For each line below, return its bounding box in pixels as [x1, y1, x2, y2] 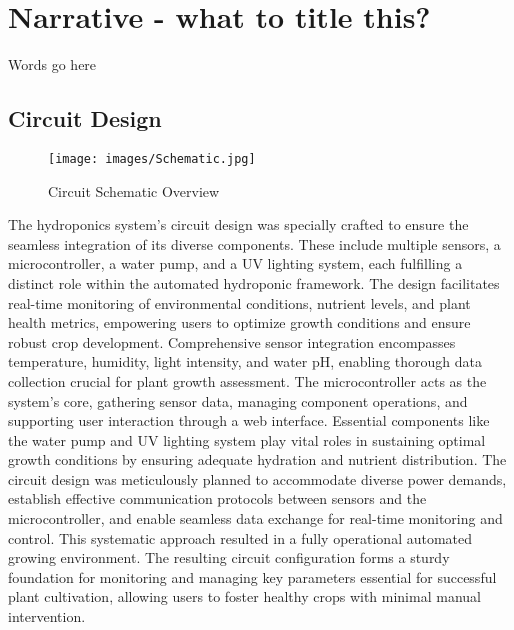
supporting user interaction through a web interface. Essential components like [8, 410, 490, 431]
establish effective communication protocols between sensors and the [8, 488, 427, 509]
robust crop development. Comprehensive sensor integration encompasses [8, 331, 456, 352]
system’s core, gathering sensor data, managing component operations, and [8, 390, 468, 411]
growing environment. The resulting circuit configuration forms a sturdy [8, 547, 450, 568]
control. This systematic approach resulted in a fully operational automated [8, 527, 473, 548]
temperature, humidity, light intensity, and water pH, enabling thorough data [8, 351, 482, 372]
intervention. [8, 606, 86, 627]
